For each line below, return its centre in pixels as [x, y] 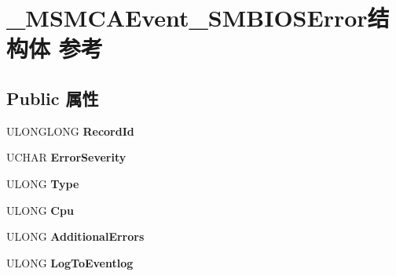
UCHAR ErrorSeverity [66, 157]
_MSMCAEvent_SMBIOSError [187, 18]
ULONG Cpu [40, 210]
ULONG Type [43, 183]
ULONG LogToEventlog [70, 262]
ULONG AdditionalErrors [75, 236]
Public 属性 [53, 98]
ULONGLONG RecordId [70, 131]
